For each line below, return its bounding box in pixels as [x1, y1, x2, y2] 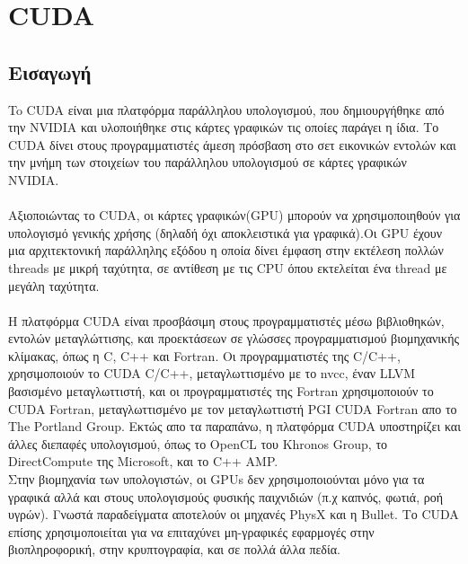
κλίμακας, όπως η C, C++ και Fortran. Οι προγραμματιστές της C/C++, [8, 346, 401, 365]
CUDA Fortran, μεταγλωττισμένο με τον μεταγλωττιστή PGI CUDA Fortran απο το [8, 399, 457, 418]
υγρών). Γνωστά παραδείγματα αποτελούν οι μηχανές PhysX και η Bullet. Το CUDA [8, 505, 459, 524]
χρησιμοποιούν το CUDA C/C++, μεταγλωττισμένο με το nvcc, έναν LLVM [8, 364, 416, 383]
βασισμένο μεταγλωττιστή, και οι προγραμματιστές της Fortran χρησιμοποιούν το [8, 382, 434, 401]
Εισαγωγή [8, 57, 92, 85]
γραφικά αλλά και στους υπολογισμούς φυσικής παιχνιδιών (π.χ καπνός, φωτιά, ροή [8, 487, 444, 506]
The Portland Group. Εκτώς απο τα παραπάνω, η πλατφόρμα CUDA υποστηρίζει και [8, 417, 461, 436]
